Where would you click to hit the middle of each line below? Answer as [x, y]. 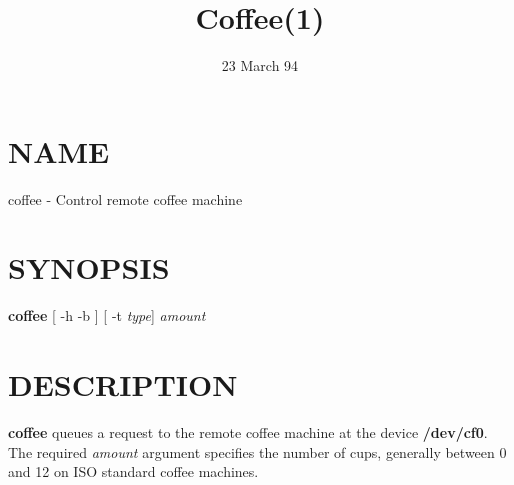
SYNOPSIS [89, 267]
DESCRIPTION [123, 384]
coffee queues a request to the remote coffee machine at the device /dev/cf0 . [248, 432]
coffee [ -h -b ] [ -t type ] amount [107, 315]
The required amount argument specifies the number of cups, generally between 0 [257, 451]
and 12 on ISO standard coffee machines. [133, 471]
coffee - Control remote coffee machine [125, 198]
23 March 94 [260, 65]
